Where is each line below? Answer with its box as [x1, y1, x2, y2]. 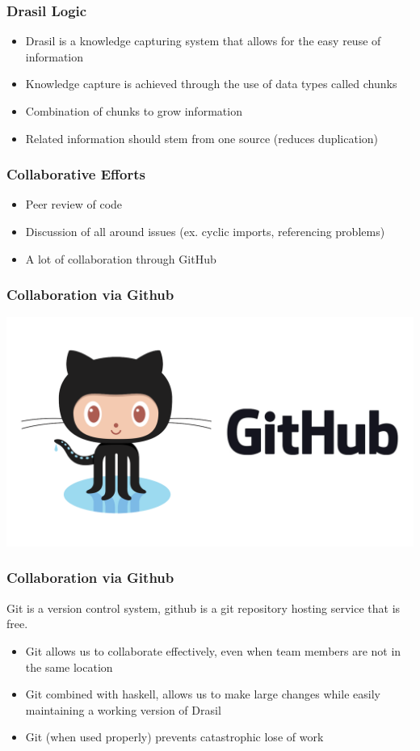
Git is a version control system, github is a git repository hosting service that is [6, 599, 401, 616]
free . [6, 615, 28, 632]
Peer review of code [25, 196, 123, 213]
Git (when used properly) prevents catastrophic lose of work [25, 728, 324, 745]
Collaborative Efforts [6, 164, 145, 184]
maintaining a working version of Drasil [25, 701, 221, 718]
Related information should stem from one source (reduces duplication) [25, 129, 379, 146]
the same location [25, 658, 113, 675]
